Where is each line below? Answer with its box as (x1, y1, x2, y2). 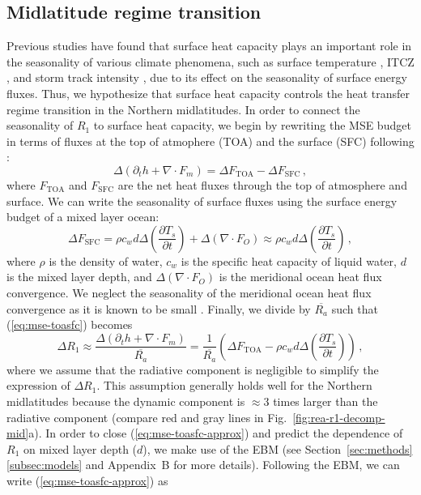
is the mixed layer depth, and (6, 268, 152, 285)
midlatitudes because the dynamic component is (6, 393, 245, 409)
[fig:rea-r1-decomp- (292, 408, 385, 425)
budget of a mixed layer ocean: (6, 208, 159, 225)
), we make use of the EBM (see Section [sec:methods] (142, 440, 413, 457)
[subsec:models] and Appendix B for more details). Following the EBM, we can (6, 456, 400, 473)
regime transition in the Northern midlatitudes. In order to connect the (6, 100, 360, 117)
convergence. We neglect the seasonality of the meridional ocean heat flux (6, 284, 372, 301)
